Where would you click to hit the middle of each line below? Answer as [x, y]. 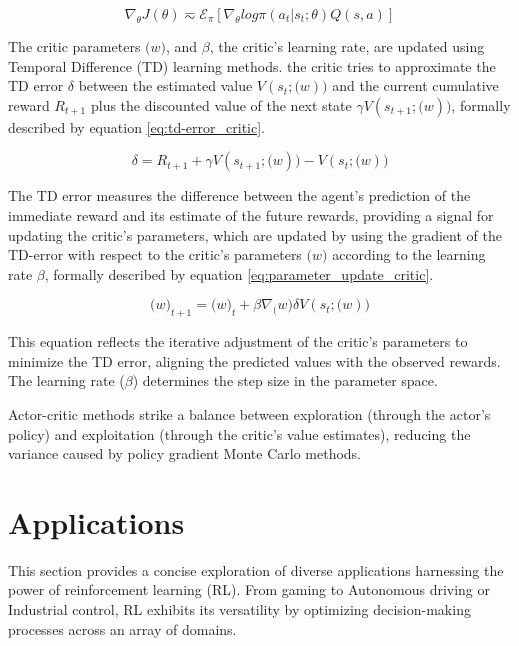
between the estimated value [165, 85]
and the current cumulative [415, 85]
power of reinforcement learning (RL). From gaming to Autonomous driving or [249, 589]
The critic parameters [74, 46]
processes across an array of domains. [122, 628]
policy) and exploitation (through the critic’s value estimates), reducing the [239, 433]
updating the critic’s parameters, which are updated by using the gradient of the [255, 234]
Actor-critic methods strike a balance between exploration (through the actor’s [249, 413]
